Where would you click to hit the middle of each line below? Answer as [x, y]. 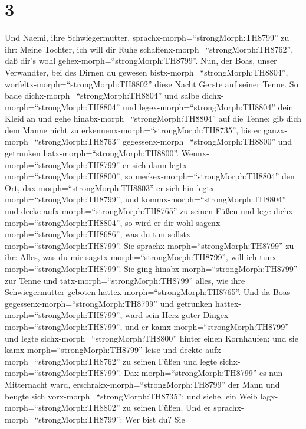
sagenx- [209, 222]
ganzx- [276, 130]
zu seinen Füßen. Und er [167, 407]
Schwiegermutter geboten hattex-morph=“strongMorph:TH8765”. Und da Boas [148, 292]
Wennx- [195, 153]
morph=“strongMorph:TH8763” [62, 141]
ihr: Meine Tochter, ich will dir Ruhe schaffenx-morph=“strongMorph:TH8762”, [149, 49]
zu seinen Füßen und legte [170, 361]
